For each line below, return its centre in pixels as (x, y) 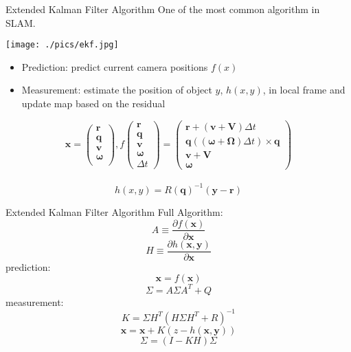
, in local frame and (304, 90)
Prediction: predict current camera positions (115, 66)
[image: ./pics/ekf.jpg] (62, 45)
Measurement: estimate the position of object (117, 90)
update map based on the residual (93, 103)
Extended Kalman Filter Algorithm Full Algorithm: (114, 211)
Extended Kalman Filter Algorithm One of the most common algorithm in (163, 9)
